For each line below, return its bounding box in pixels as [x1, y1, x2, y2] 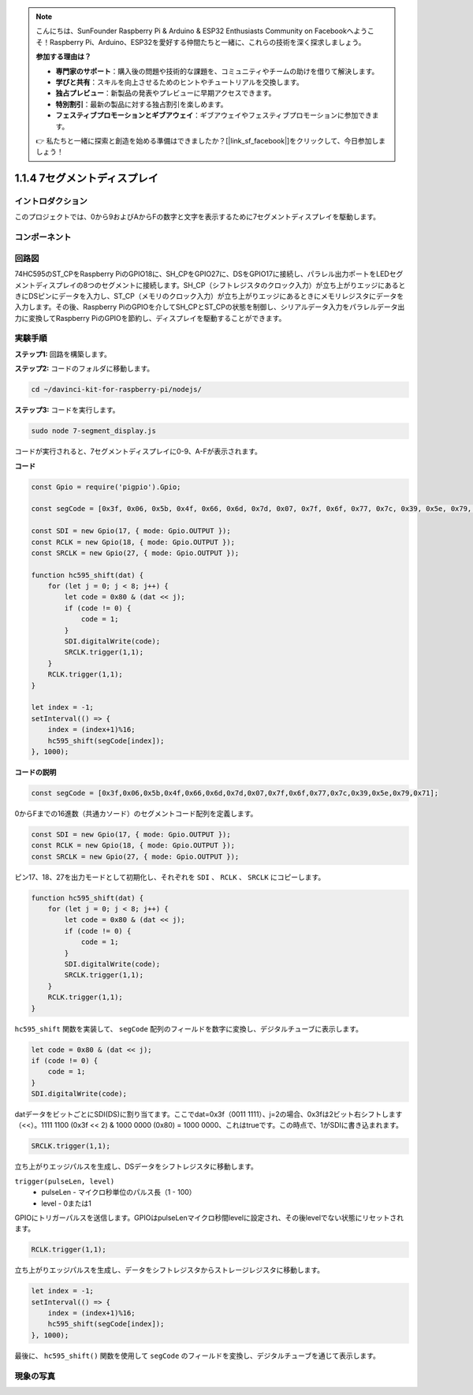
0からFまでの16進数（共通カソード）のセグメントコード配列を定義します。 [14, 808, 258, 818]
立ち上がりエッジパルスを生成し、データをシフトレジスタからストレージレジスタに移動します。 [14, 1266, 325, 1275]
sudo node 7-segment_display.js [31, 427, 157, 435]
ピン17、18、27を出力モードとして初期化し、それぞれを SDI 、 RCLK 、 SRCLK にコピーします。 [14, 872, 326, 882]
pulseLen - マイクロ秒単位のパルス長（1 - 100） [41, 1188, 196, 1197]
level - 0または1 [41, 1199, 92, 1208]
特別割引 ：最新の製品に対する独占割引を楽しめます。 [55, 99, 228, 109]
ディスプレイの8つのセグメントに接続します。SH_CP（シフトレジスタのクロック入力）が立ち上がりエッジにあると [35, 280, 406, 289]
